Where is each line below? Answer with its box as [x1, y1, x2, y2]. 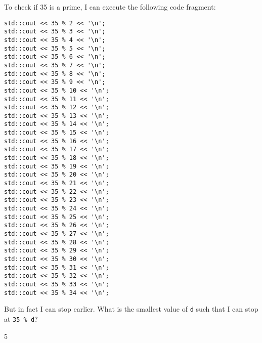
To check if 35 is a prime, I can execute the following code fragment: [4, 2, 216, 12]
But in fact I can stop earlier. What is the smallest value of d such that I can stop [4, 304, 258, 314]
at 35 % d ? [4, 313, 38, 324]
